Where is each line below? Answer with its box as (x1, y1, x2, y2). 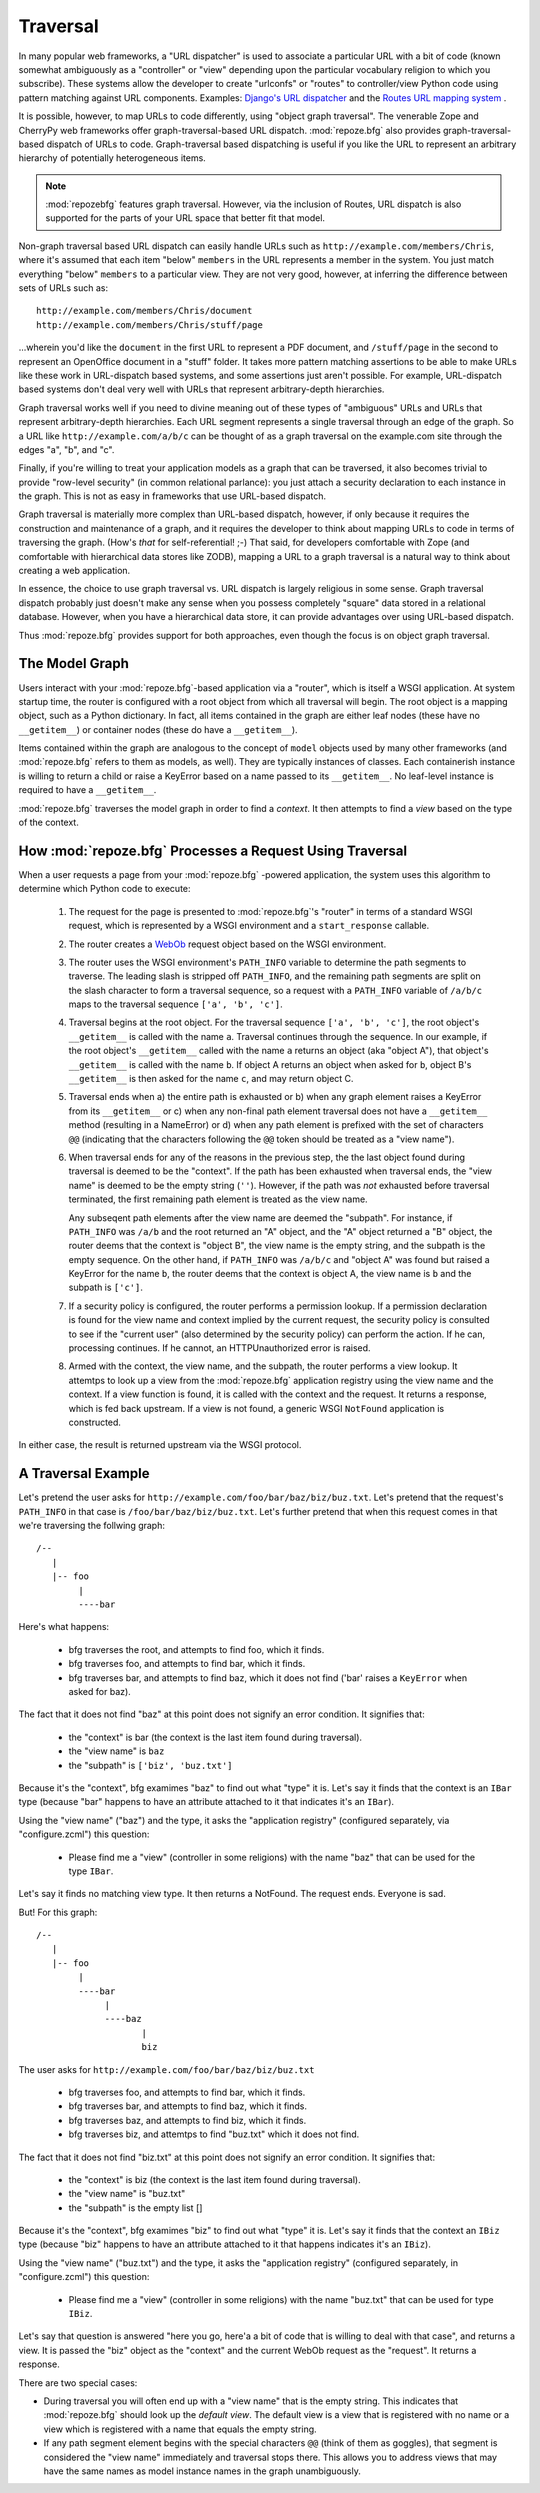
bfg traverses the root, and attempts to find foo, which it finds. (68, 1643, 325, 1655)
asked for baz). (68, 1685, 132, 1697)
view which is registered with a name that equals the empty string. (43, 2423, 317, 2435)
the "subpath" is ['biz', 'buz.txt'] (68, 1759, 234, 1771)
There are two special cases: (18, 2376, 138, 2389)
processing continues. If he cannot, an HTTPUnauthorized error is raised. (68, 1342, 371, 1354)
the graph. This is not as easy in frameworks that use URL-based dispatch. (18, 490, 327, 502)
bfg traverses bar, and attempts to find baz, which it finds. (68, 2100, 308, 2112)
